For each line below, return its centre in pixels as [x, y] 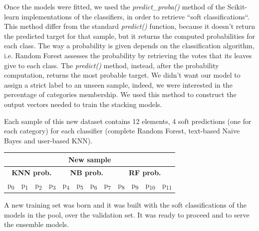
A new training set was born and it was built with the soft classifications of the [125, 205]
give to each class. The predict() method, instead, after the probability [112, 65]
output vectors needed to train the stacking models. [83, 104]
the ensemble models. [37, 224]
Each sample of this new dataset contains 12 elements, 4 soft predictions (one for [128, 121]
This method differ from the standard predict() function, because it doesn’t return [129, 26]
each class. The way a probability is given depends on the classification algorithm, [129, 46]
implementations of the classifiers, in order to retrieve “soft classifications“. [135, 16]
